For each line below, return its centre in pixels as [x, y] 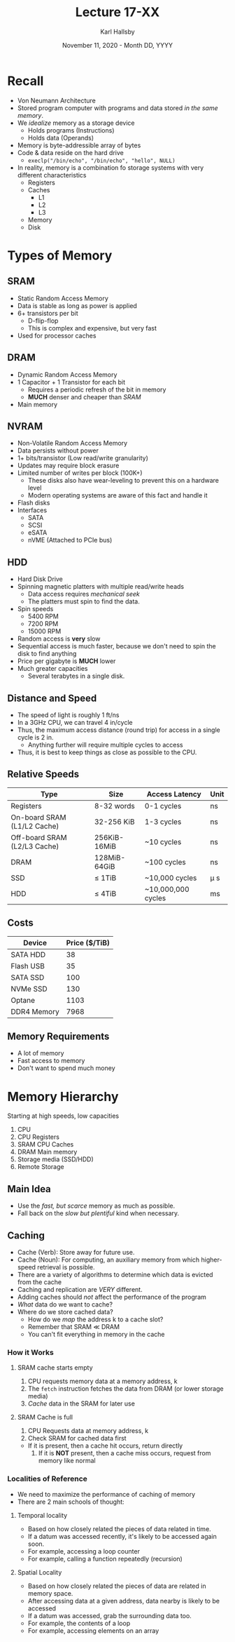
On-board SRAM [38, 817]
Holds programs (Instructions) [71, 130]
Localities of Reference [47, 1479]
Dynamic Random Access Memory [67, 374]
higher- [212, 1260]
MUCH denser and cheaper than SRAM [84, 396]
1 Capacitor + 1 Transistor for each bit [71, 382]
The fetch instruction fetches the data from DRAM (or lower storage [126, 1389]
